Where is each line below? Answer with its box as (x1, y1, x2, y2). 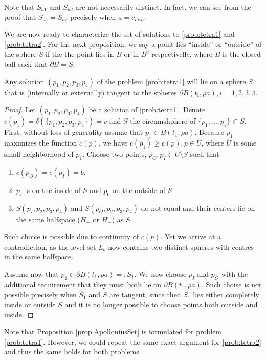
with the (221, 268, 248, 279)
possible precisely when (4, 289, 77, 300)
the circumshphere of (130, 115, 196, 126)
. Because (194, 127, 224, 137)
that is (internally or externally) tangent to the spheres (4, 87, 177, 98)
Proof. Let (4, 104, 36, 115)
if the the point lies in (46, 49, 114, 59)
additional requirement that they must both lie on (4, 279, 162, 290)
